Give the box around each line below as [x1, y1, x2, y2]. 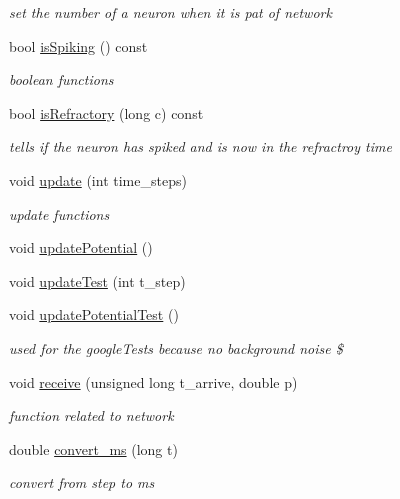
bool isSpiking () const [9, 35, 148, 56]
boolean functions [9, 69, 114, 90]
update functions [9, 203, 110, 224]
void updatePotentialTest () [9, 304, 179, 325]
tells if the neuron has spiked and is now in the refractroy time [9, 136, 392, 157]
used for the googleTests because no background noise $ [9, 337, 343, 358]
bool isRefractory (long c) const [9, 102, 204, 123]
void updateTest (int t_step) [9, 270, 186, 291]
